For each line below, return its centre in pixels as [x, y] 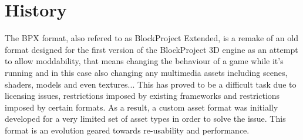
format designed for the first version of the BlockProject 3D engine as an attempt [151, 49]
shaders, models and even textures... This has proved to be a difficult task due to [151, 84]
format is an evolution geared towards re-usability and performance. [127, 130]
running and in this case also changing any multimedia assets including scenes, [146, 72]
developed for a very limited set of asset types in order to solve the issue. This [145, 119]
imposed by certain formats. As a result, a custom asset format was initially [142, 107]
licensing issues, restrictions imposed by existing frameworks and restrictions [142, 96]
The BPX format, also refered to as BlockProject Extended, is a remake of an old [151, 38]
